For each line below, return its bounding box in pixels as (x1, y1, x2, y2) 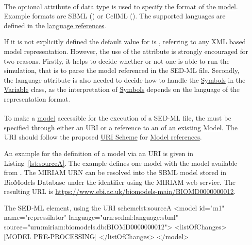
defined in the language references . (4, 20, 106, 30)
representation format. (4, 93, 70, 104)
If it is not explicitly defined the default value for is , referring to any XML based (4, 36, 246, 47)
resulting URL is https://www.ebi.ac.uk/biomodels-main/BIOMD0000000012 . (4, 186, 236, 196)
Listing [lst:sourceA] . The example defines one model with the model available (4, 157, 237, 168)
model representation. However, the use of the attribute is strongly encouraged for (4, 46, 249, 56)
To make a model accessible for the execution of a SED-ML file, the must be (4, 113, 231, 123)
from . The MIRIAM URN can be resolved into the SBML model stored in (4, 167, 226, 177)
